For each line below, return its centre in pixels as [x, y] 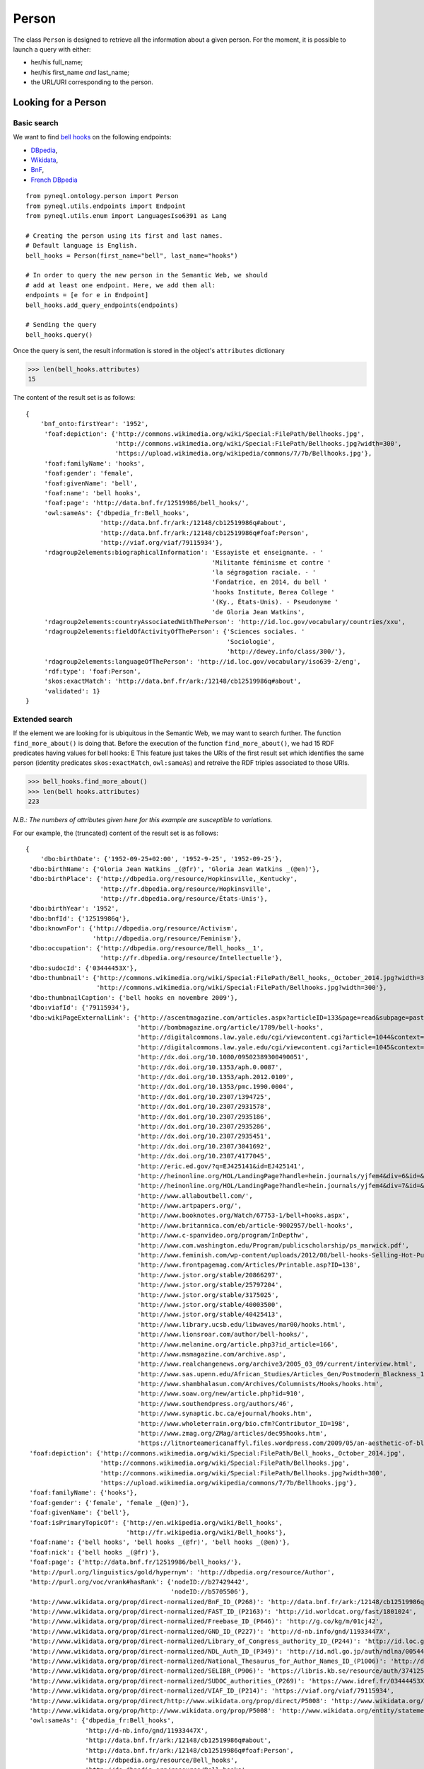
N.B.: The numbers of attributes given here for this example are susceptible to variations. [143, 820]
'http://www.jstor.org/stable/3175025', [208, 1295]
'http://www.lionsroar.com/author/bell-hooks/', [223, 1335]
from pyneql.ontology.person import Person [102, 196]
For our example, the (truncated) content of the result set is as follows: [116, 833]
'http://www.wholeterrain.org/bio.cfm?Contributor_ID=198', [243, 1423]
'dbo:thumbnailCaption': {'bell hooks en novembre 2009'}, [134, 997]
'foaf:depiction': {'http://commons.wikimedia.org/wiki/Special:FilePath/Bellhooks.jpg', [205, 434]
